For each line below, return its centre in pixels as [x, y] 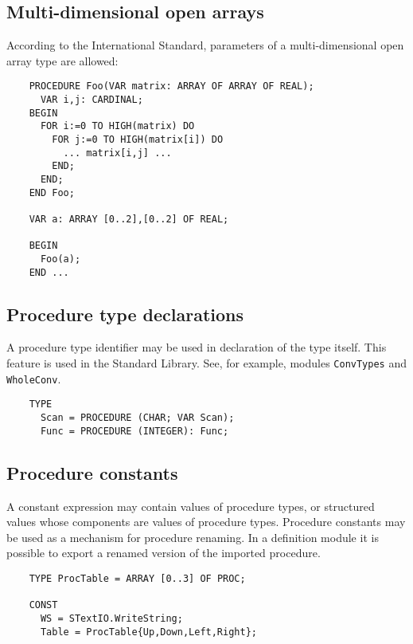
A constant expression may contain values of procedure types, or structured [191, 506]
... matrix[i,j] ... [117, 153]
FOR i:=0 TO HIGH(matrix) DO [117, 126]
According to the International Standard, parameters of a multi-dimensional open [205, 45]
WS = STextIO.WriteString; [111, 618]
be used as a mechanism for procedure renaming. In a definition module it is [193, 537]
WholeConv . [34, 378]
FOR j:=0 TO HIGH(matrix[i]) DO [138, 140]
